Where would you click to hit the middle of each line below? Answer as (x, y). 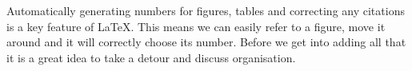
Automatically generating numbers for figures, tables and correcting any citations (206, 10)
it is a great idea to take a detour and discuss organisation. (151, 57)
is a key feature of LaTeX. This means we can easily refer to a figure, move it (196, 26)
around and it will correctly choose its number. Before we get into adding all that (206, 42)
